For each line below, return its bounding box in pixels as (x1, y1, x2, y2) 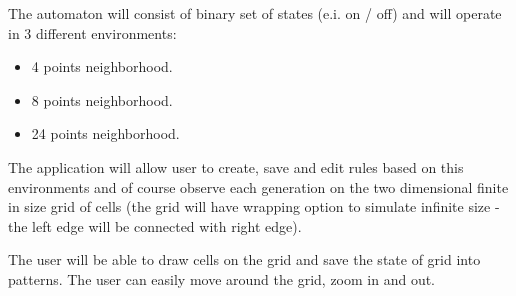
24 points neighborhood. (31, 123, 180, 144)
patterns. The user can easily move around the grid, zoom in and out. (8, 268, 435, 289)
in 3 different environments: (8, 22, 177, 43)
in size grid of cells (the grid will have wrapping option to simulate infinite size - (8, 196, 500, 217)
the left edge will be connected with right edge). (8, 215, 302, 236)
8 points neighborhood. (31, 89, 173, 110)
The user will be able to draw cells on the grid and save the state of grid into (8, 249, 481, 270)
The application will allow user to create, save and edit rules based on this (8, 156, 464, 177)
